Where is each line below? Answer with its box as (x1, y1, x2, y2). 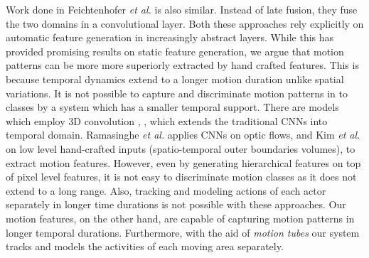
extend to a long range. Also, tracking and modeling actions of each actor (6, 183, 326, 198)
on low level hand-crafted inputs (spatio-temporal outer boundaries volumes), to (6, 141, 355, 156)
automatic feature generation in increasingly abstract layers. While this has (6, 30, 334, 45)
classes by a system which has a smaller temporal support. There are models (6, 100, 339, 114)
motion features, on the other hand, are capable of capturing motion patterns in (6, 210, 355, 225)
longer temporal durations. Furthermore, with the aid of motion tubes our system (6, 225, 360, 240)
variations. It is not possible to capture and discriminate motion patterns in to (6, 85, 348, 100)
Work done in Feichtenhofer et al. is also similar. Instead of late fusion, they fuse (6, 2, 358, 16)
